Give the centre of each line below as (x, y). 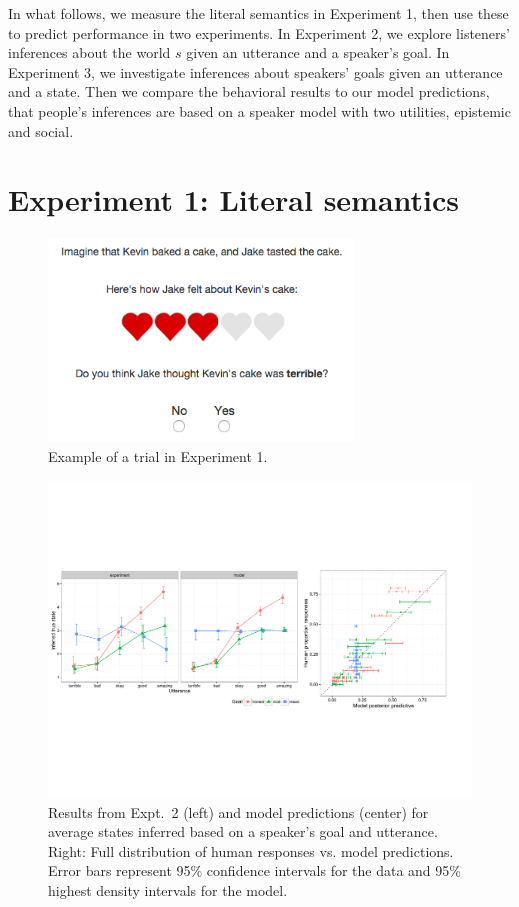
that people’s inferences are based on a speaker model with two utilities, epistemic (259, 110)
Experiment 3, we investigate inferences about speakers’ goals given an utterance (255, 71)
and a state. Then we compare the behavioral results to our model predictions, (249, 91)
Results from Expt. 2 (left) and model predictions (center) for (238, 811)
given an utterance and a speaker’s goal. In (318, 52)
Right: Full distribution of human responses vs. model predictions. (251, 850)
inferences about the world (89, 52)
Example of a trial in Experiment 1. (158, 455)
